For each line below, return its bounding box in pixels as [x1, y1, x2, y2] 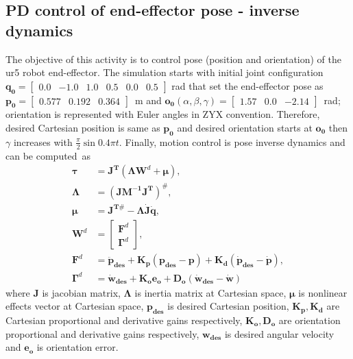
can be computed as [5, 148, 91, 162]
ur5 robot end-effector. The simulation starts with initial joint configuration [5, 65, 324, 79]
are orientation [278, 312, 341, 327]
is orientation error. [36, 340, 119, 354]
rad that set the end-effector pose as [171, 78, 324, 92]
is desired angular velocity [224, 326, 334, 341]
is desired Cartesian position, [167, 299, 289, 313]
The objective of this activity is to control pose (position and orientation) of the [5, 51, 342, 66]
